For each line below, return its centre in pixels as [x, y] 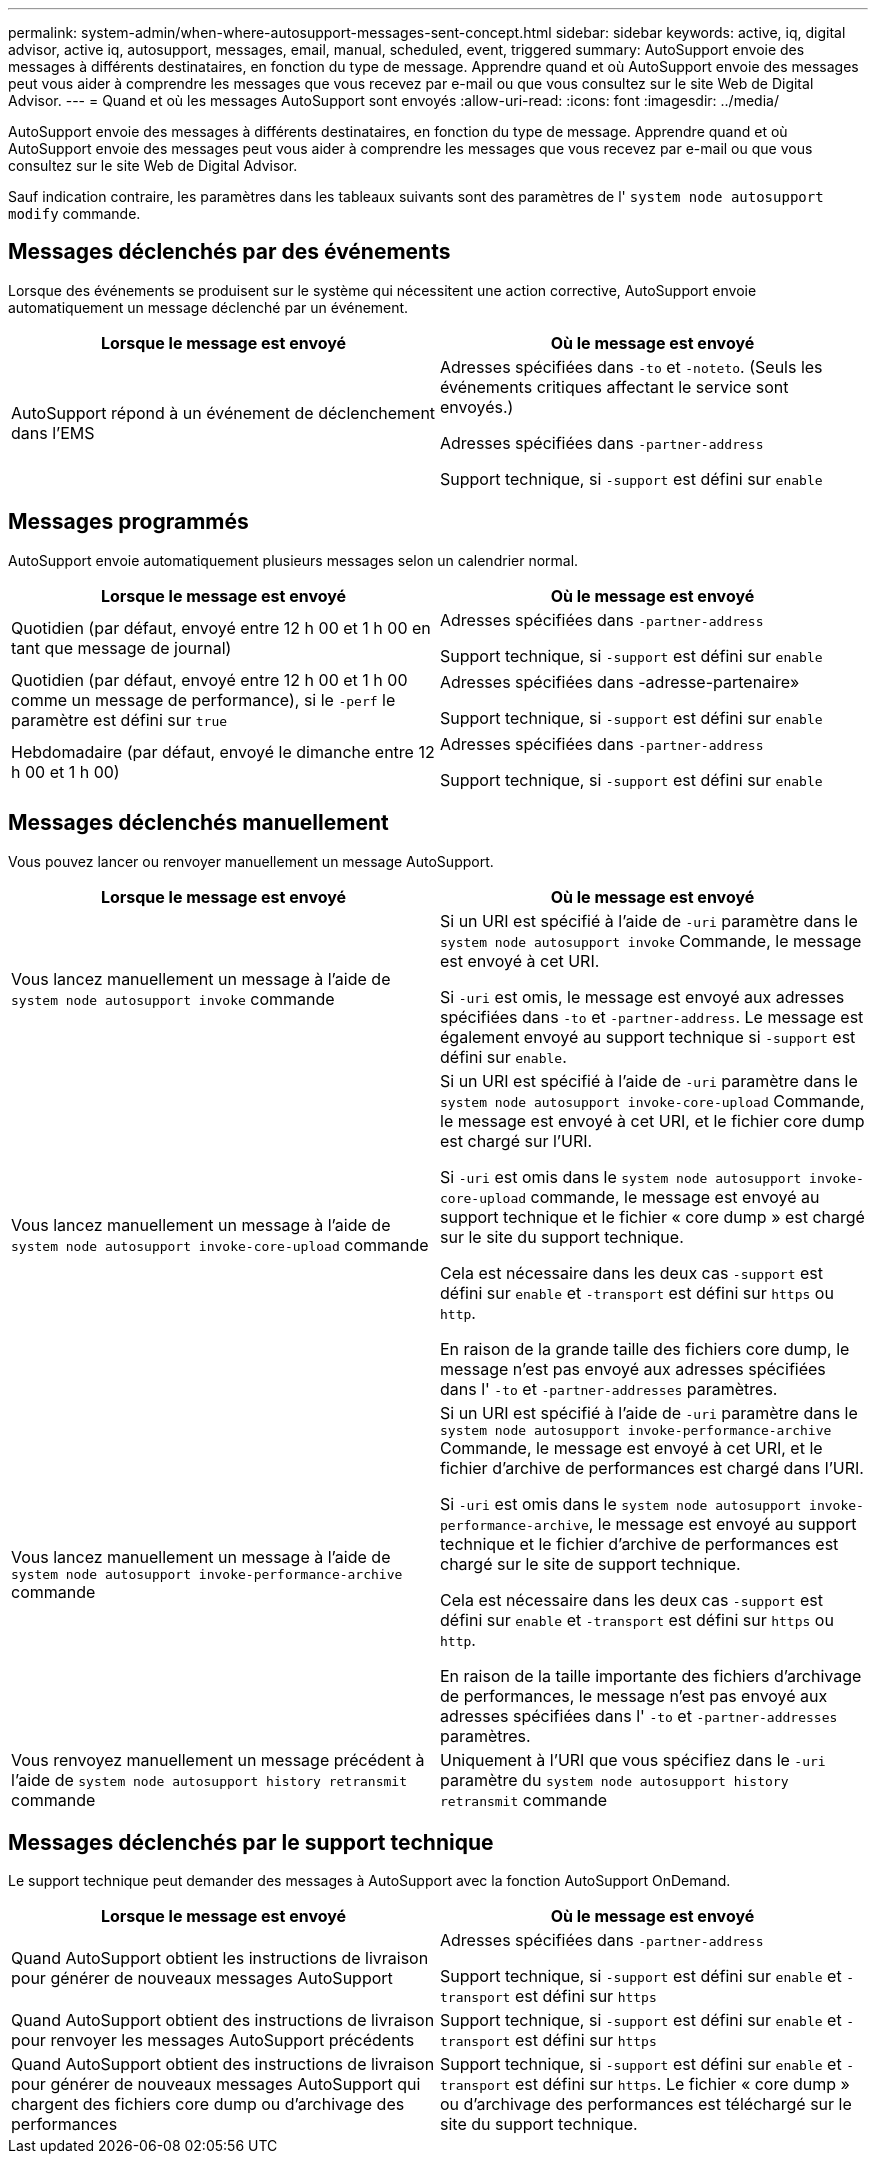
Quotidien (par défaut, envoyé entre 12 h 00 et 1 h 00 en [221, 627]
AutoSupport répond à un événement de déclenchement [223, 412]
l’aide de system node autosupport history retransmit [209, 1779]
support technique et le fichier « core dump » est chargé [652, 1216]
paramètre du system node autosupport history [614, 1779]
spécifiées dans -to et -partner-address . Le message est [652, 1016]
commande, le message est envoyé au [675, 1196]
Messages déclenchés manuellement [198, 823]
